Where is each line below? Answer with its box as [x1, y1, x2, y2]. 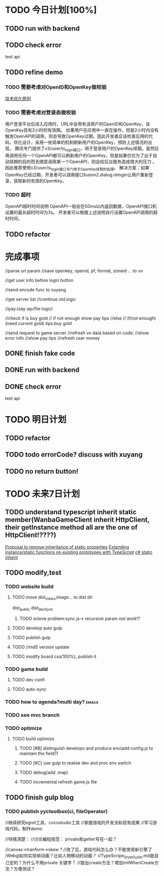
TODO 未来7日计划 [5, 488, 80, 499]
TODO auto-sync [12, 686, 47, 692]
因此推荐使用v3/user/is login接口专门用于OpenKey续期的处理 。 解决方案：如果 [5, 165, 150, 172]
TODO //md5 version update [12, 644, 70, 650]
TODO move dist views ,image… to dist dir [12, 594, 93, 601]
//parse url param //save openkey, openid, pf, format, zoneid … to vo [5, 268, 143, 274]
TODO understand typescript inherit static [5, 508, 137, 516]
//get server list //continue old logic [5, 296, 76, 302]
